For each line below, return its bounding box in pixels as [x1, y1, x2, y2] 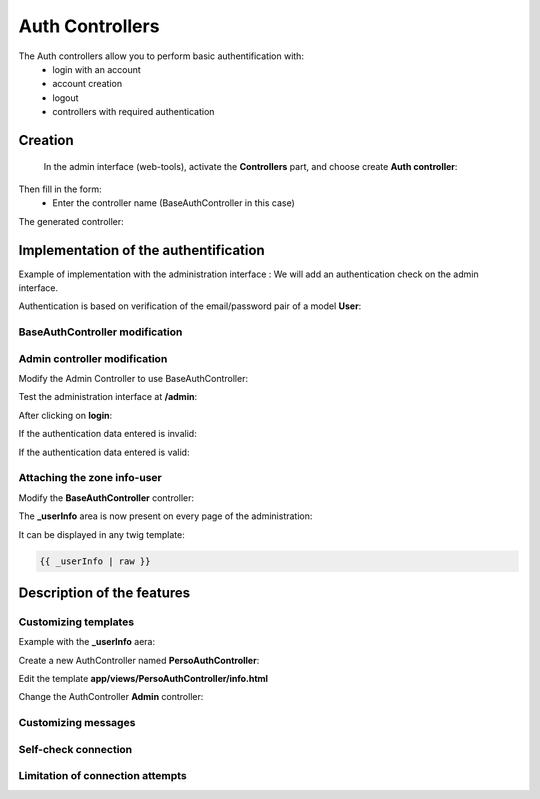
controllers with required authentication [52, 106, 215, 118]
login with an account [52, 63, 142, 75]
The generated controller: [18, 215, 124, 227]
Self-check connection [18, 742, 133, 756]
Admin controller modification [18, 351, 168, 365]
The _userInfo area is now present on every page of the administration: [18, 510, 313, 522]
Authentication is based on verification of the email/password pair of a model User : [18, 300, 362, 312]
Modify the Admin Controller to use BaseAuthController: [18, 373, 249, 385]
